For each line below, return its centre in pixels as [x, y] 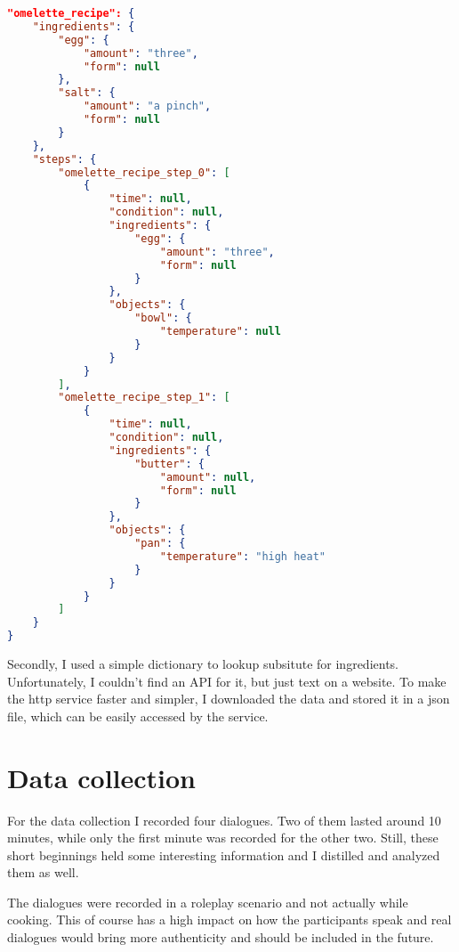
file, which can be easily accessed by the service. [138, 716]
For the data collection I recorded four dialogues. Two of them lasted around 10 [224, 820]
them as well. [43, 872]
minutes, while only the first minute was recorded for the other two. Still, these [223, 838]
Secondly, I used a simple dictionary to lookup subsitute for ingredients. [203, 663]
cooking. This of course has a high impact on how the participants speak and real [229, 919]
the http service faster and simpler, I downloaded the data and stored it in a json [229, 699]
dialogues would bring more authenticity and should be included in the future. [221, 937]
